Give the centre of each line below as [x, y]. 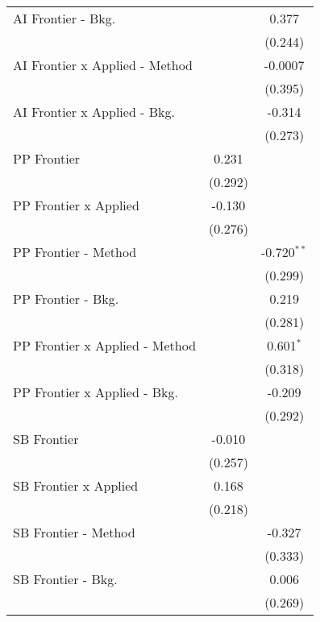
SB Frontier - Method [74, 532]
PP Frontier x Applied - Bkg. [96, 392]
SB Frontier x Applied [76, 485]
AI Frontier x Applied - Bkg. [94, 112]
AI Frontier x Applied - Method [103, 65]
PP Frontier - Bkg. [66, 299]
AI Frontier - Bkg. [64, 18]
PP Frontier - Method [75, 252]
